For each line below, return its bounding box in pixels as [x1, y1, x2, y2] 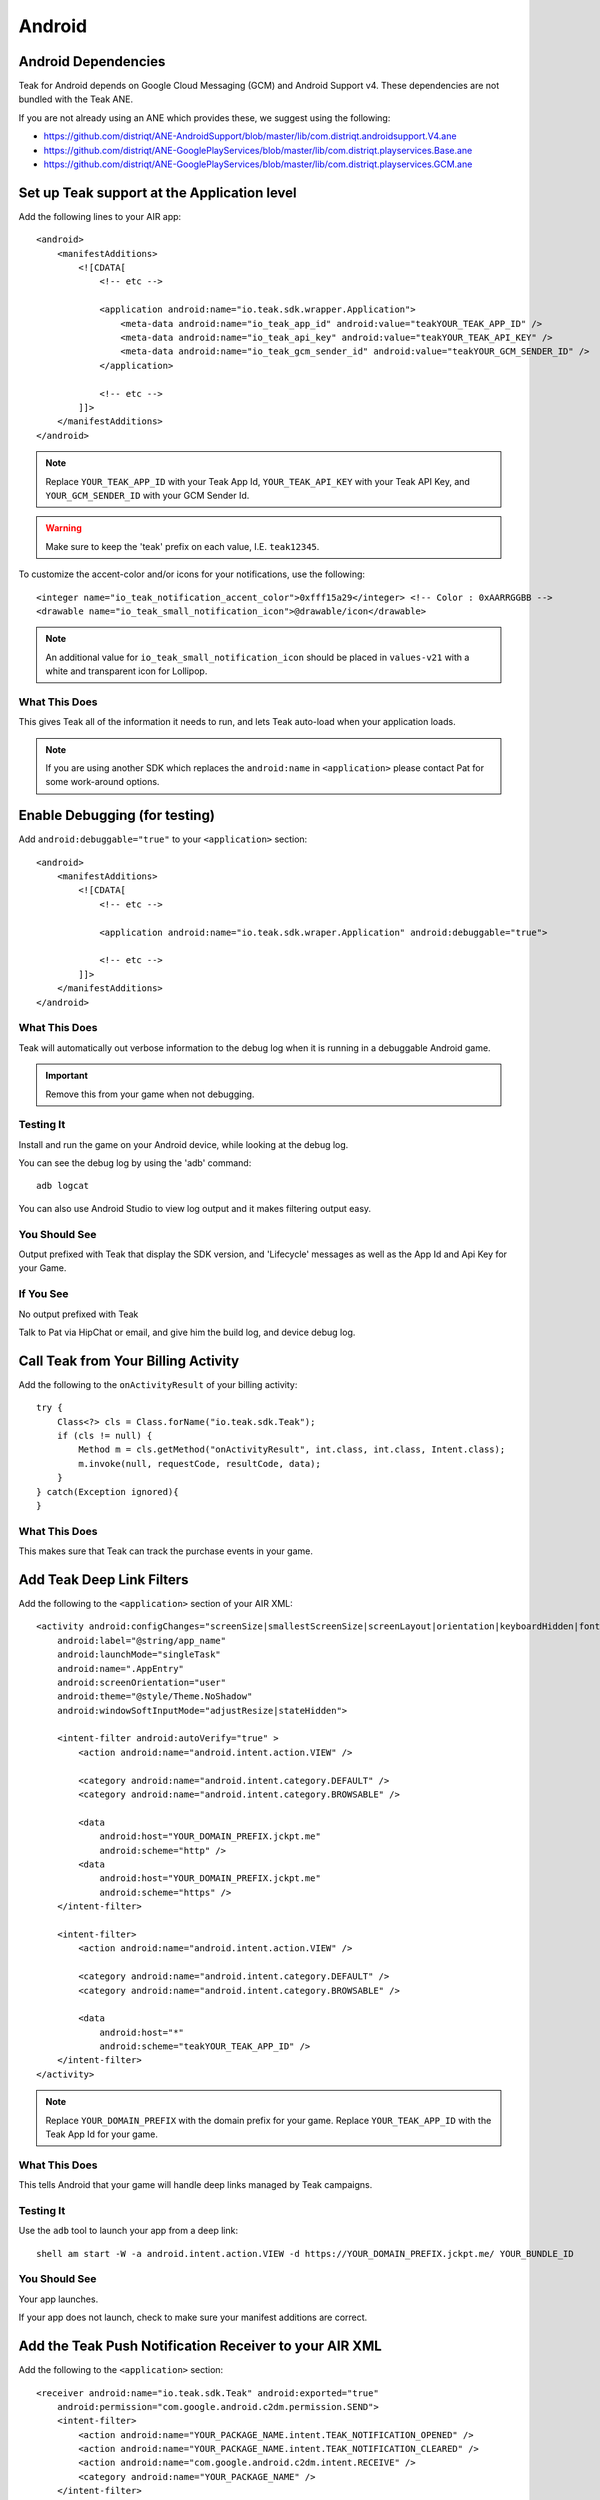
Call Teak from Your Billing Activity [18, 1352, 240, 1369]
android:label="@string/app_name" [56, 1635, 227, 1646]
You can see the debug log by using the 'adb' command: [18, 1157, 252, 1169]
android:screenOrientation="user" [56, 1676, 227, 1688]
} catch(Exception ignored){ [36, 1486, 179, 1497]
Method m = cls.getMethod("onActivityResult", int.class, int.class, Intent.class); [78, 1444, 506, 1455]
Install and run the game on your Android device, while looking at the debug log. [18, 1138, 349, 1150]
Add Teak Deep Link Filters [18, 1571, 189, 1588]
